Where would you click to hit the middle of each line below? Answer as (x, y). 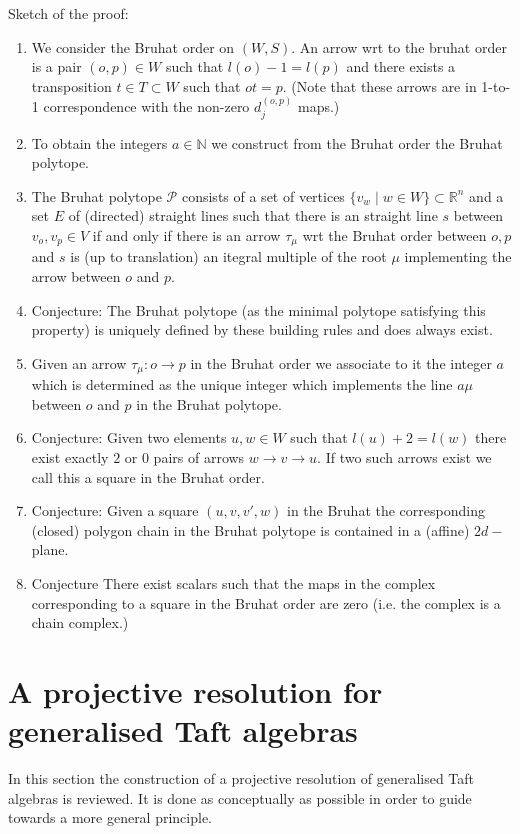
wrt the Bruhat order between (394, 234)
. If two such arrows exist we (404, 457)
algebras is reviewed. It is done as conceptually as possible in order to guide (240, 797)
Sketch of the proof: (68, 13)
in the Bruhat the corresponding (385, 510)
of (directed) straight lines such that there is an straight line (253, 215)
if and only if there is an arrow (186, 234)
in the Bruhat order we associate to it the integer (341, 362)
